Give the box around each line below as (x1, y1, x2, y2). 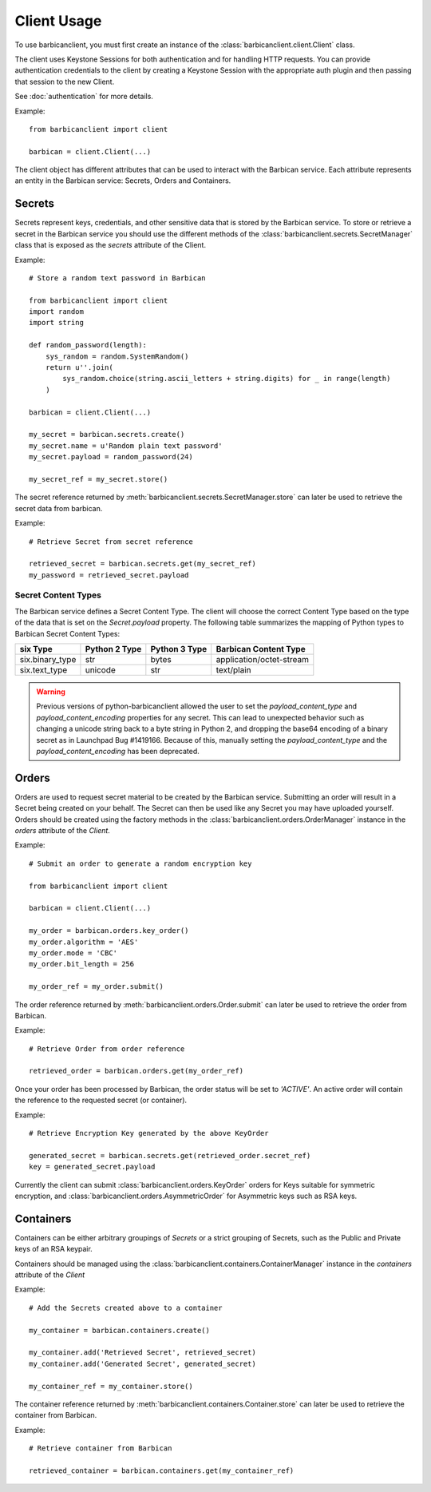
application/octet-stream (215, 654, 309, 665)
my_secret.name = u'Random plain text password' (29, 441, 223, 450)
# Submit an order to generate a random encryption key (29, 859, 252, 868)
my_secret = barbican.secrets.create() (29, 430, 185, 439)
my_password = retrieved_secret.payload (29, 570, 189, 579)
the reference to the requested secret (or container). (14, 1095, 188, 1105)
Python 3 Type (150, 644, 208, 654)
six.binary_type (19, 654, 77, 665)
